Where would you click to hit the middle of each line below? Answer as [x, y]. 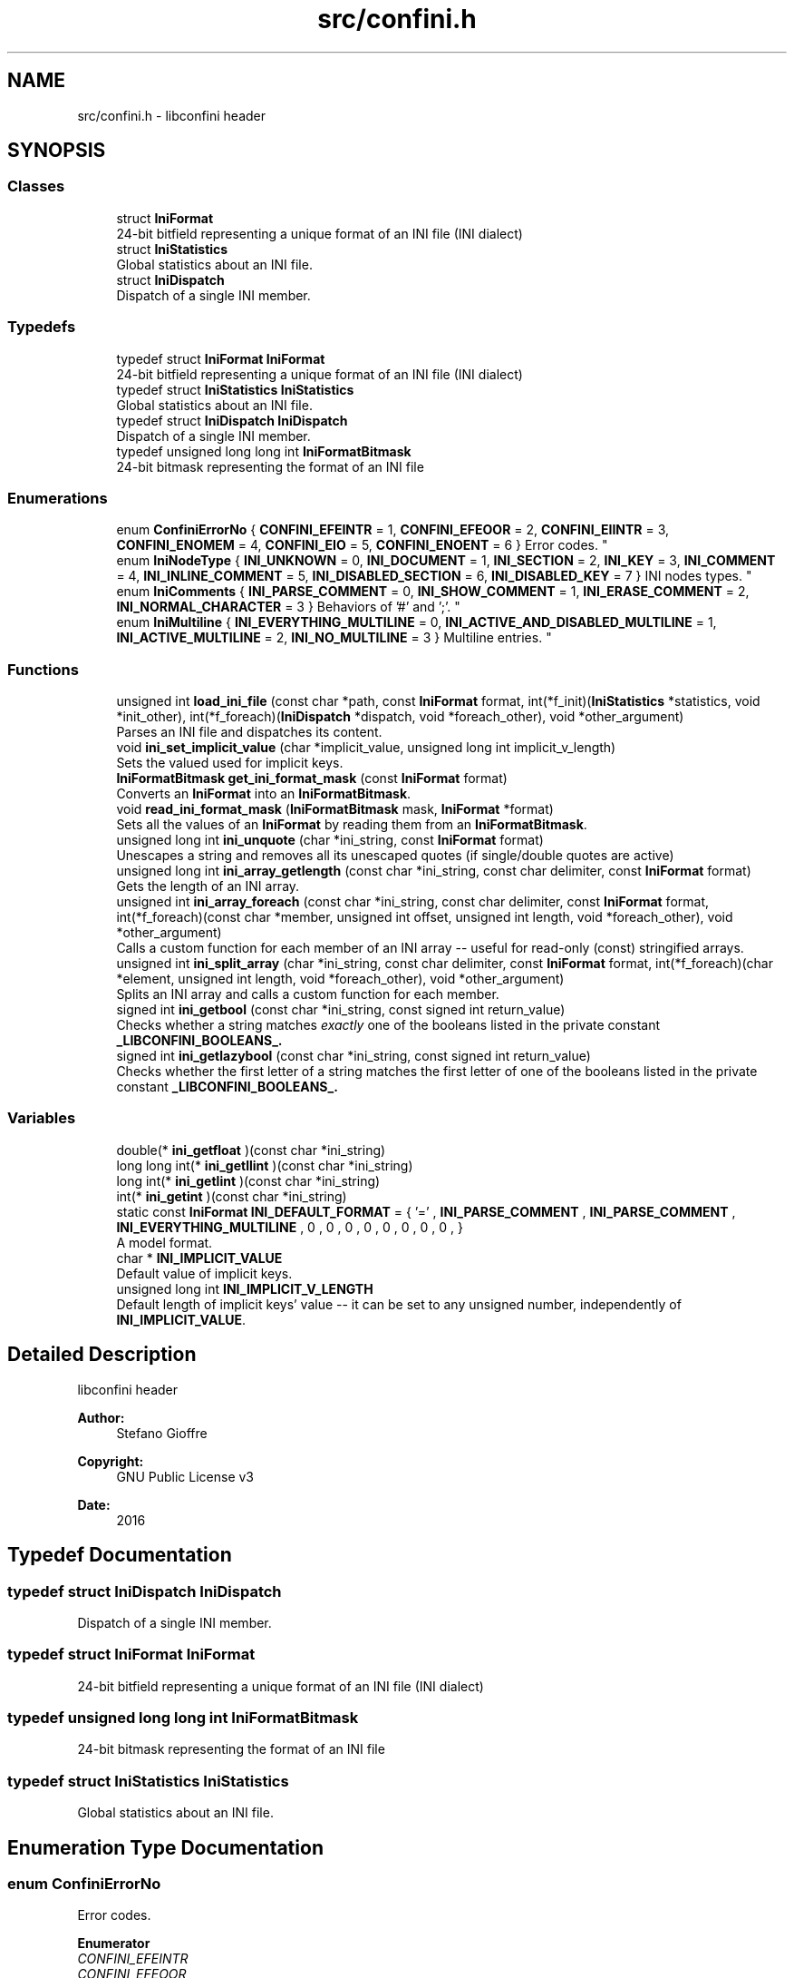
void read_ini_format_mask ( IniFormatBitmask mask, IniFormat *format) [335, 809]
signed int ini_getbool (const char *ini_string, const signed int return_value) [341, 1010]
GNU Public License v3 [185, 1476]
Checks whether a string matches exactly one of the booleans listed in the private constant [388, 1025]
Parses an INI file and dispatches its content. [249, 732]
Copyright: [111, 1461]
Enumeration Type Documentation [165, 1847]
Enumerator [114, 1944]
